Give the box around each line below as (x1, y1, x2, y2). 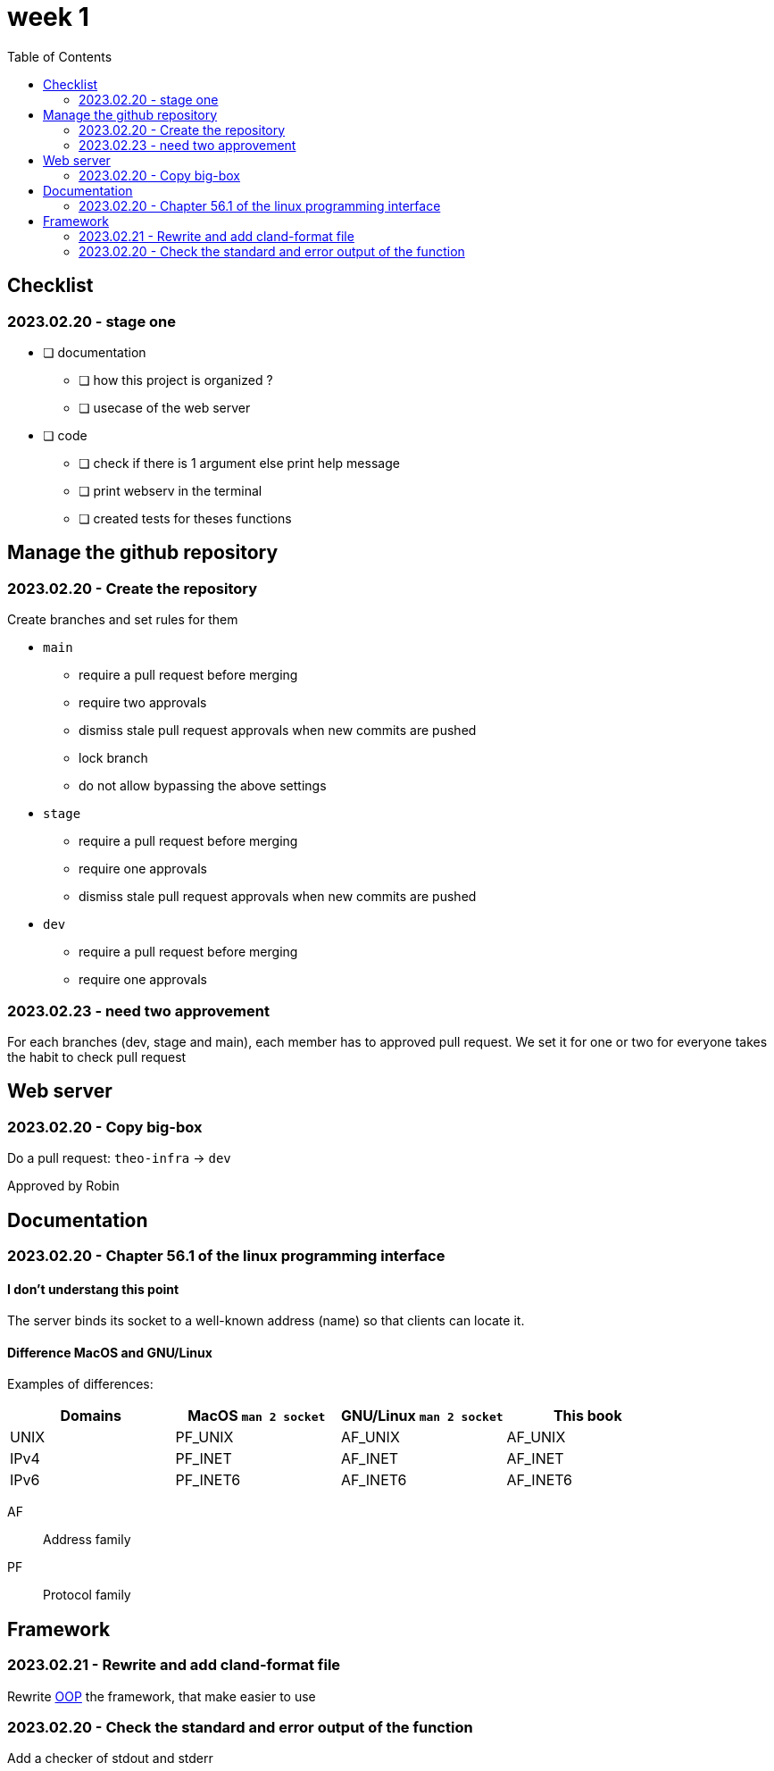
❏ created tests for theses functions (79, 510, 292, 526)
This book (553, 1407, 622, 1425)
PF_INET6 (175, 1471, 241, 1490)
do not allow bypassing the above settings (79, 778, 327, 794)
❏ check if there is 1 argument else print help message (79, 455, 400, 471)
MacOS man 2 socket (187, 1407, 326, 1425)
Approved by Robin (7, 1178, 120, 1194)
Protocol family (43, 1587, 131, 1603)
